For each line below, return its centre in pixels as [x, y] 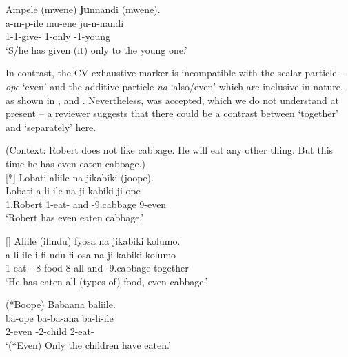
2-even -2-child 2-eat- [50, 331]
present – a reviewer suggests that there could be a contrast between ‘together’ [172, 113]
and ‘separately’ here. [51, 126]
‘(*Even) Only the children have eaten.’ [88, 345]
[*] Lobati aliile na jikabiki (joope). [80, 177]
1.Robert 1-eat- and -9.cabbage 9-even [86, 204]
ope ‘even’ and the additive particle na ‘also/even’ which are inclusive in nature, [174, 86]
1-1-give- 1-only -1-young [58, 36]
